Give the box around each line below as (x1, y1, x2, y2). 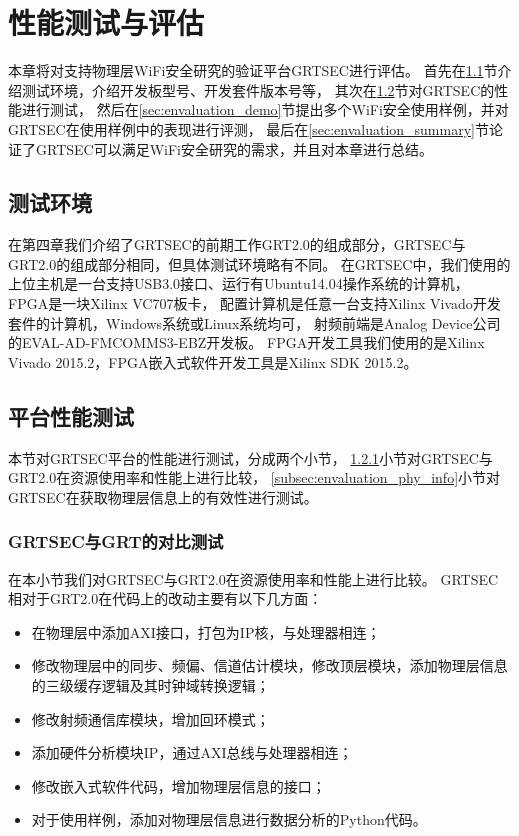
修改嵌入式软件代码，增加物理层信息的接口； (31, 775, 326, 796)
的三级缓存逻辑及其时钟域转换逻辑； (31, 675, 270, 696)
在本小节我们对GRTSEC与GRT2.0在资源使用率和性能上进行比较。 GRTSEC (8, 568, 499, 589)
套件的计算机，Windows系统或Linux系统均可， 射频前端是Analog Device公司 (8, 312, 501, 333)
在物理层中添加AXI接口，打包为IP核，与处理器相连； (31, 621, 381, 642)
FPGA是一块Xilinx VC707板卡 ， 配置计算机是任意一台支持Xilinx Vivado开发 (8, 293, 501, 314)
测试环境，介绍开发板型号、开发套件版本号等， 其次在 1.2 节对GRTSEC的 (21, 79, 495, 100)
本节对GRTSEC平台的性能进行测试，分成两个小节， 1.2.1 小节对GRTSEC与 (8, 447, 493, 468)
